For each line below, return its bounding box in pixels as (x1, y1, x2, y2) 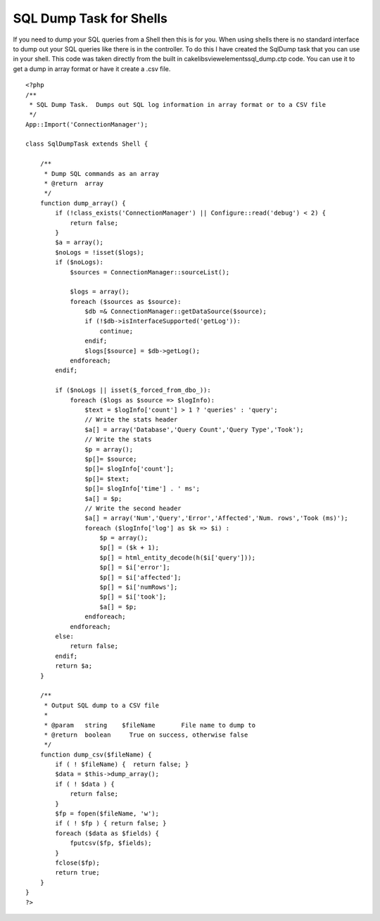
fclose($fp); (55, 858, 100, 867)
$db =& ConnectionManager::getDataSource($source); (84, 307, 267, 316)
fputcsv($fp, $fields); (70, 839, 152, 847)
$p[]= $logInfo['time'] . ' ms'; (84, 485, 201, 493)
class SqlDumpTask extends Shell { (25, 140, 148, 148)
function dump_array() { (39, 199, 126, 207)
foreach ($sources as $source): (70, 298, 182, 305)
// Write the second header (84, 504, 182, 512)
